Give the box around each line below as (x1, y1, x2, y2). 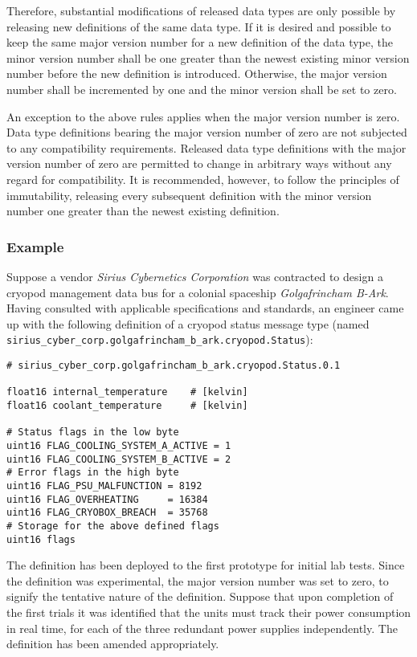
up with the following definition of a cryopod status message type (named (6, 315, 370, 332)
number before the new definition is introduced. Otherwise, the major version (6, 65, 387, 82)
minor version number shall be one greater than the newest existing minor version (6, 49, 410, 66)
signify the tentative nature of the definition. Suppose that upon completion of (6, 588, 394, 605)
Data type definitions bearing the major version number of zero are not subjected (6, 124, 407, 141)
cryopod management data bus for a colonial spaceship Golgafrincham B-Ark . (6, 284, 389, 300)
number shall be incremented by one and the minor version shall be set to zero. (6, 80, 397, 97)
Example (6, 236, 64, 256)
